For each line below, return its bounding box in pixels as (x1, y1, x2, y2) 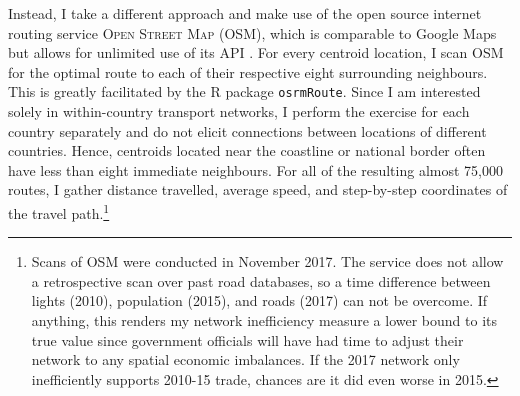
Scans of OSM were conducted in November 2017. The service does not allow (31, 251, 504, 272)
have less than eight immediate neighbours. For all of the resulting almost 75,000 (8, 159, 503, 180)
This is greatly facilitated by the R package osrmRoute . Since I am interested (8, 81, 481, 102)
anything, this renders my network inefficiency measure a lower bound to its (31, 310, 498, 331)
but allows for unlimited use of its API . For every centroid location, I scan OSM (8, 42, 504, 63)
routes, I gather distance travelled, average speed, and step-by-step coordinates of (8, 179, 508, 200)
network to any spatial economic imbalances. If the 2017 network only (31, 349, 460, 370)
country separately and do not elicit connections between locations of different (8, 120, 487, 141)
